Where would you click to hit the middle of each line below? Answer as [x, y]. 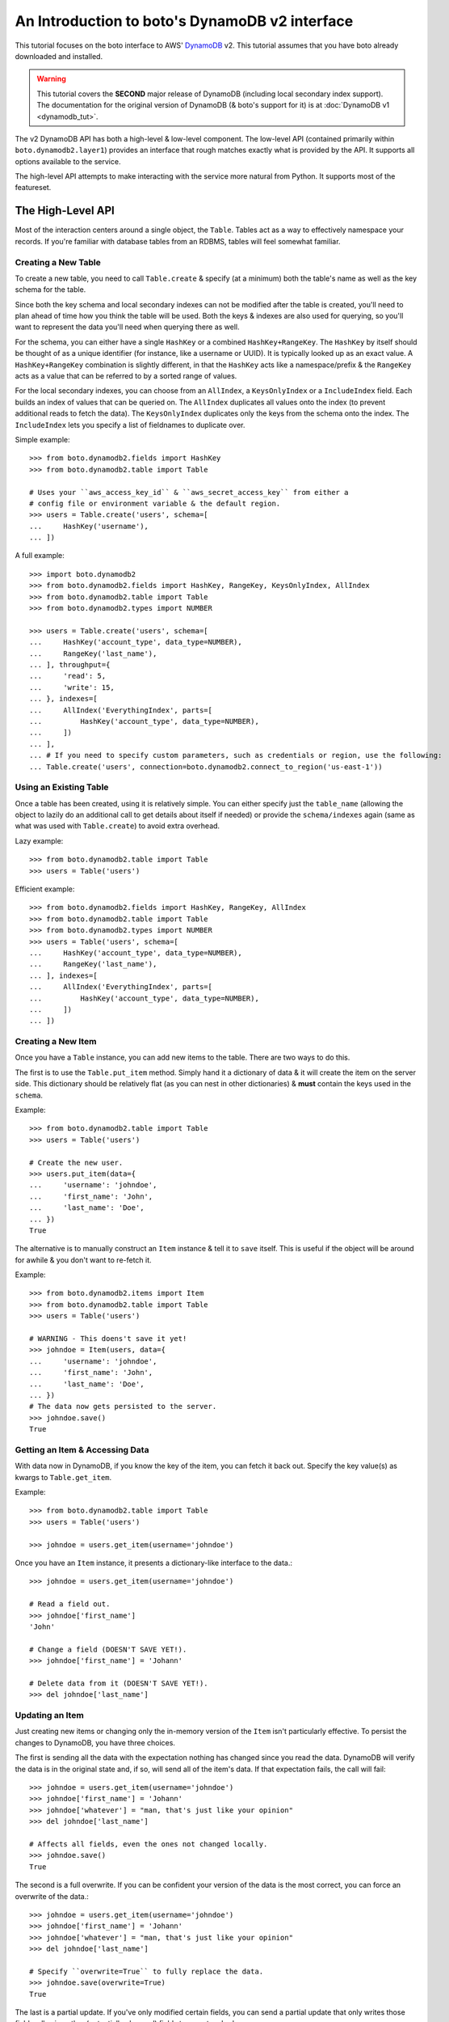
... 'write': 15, [72, 687]
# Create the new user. [76, 1162]
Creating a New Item [56, 1042]
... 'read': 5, [68, 676]
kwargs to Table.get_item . [63, 1477]
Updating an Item [49, 1715]
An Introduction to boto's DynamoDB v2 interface [184, 21]
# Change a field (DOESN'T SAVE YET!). [108, 1649]
